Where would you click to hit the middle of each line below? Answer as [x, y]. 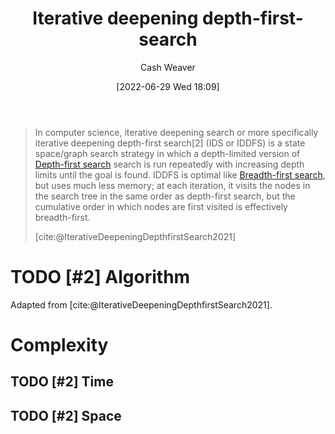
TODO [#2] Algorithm [100, 277]
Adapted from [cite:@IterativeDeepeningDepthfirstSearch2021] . [141, 304]
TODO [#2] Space [66, 415]
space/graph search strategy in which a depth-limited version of [167, 153]
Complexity [59, 345]
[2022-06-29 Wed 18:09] [168, 86]
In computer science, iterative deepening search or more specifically [176, 132]
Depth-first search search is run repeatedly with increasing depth [169, 164]
